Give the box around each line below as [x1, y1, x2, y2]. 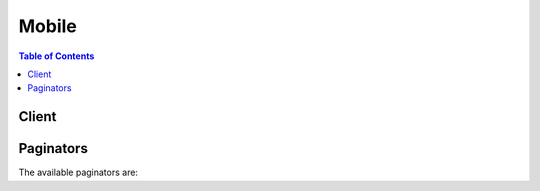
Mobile [18, 15, 77, 37]
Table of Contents [18, 50, 95, 62]
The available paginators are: [18, 166, 139, 179]
